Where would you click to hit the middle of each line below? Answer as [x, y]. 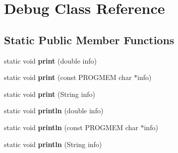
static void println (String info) [53, 144]
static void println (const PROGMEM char [71, 127]
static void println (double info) [54, 111]
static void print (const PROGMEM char [68, 77]
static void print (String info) [50, 94]
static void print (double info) [50, 60]
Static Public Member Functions [89, 39]
